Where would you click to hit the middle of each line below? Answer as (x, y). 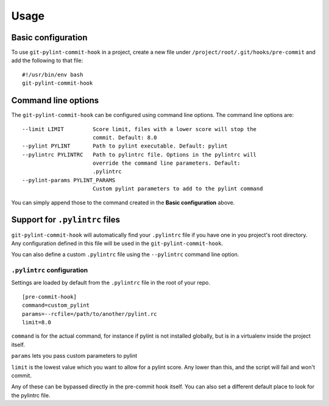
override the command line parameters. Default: (166, 163)
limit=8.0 (37, 322)
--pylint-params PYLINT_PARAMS (69, 180)
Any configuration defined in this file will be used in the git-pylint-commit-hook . (117, 243)
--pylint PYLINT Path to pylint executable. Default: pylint (125, 146)
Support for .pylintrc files (66, 220)
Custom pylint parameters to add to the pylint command (178, 189)
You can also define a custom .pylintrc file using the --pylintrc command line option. (125, 255)
